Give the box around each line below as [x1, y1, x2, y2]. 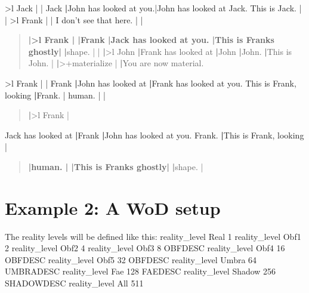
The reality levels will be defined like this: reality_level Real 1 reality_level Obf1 [5, 230, 301, 242]
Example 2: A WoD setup [5, 195, 221, 220]
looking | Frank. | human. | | [5, 88, 106, 101]
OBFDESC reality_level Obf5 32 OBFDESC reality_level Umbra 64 [5, 253, 257, 266]
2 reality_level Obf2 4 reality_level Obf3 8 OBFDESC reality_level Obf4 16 [5, 242, 285, 254]
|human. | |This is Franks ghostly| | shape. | [28, 160, 203, 172]
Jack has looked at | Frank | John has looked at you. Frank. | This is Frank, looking [5, 128, 304, 141]
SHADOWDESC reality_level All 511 [5, 277, 144, 289]
